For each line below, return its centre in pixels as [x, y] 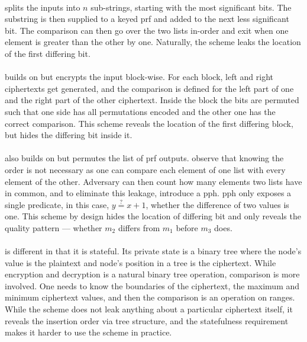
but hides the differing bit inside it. [69, 135]
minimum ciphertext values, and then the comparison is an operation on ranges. [150, 297]
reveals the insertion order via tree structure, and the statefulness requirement [147, 320]
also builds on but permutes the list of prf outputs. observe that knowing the [144, 158]
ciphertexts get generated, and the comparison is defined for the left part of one [149, 88]
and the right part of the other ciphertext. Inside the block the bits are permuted [152, 100]
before [187, 227]
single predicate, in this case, [57, 204]
